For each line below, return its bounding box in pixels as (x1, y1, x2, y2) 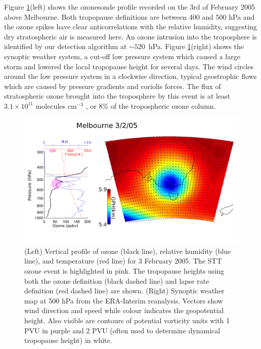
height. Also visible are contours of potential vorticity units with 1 (24, 315, 230, 325)
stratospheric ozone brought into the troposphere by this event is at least (4, 91, 231, 101)
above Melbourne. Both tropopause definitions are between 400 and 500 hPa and (4, 11, 255, 22)
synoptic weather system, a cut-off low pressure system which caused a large (4, 51, 240, 61)
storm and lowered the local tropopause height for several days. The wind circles (4, 61, 253, 71)
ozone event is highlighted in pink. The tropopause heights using (24, 265, 225, 276)
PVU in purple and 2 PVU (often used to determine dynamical (24, 325, 221, 335)
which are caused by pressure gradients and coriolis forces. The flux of (4, 80, 221, 91)
